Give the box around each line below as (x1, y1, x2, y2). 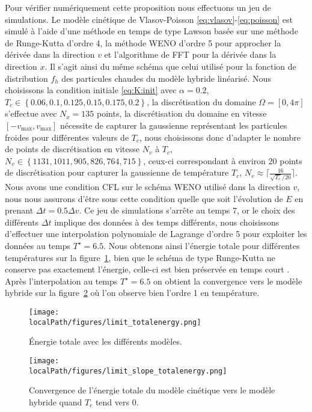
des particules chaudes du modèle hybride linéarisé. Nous (61, 72, 271, 84)
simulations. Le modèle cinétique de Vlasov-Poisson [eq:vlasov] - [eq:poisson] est (5, 13, 293, 25)
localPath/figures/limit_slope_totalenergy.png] (29, 366, 227, 375)
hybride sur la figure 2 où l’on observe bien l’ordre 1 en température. (5, 286, 260, 299)
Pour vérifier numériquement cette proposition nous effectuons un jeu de (5, 1, 271, 13)
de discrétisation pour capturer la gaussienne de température (5, 166, 229, 179)
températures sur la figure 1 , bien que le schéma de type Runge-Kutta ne (5, 251, 275, 263)
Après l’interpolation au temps (5, 274, 118, 287)
